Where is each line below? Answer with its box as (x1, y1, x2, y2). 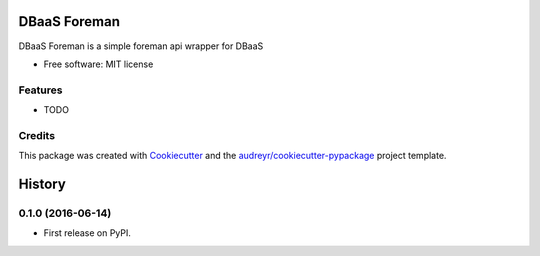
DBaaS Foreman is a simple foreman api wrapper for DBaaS (18, 40, 264, 52)
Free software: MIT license (43, 58, 154, 70)
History (18, 176, 67, 192)
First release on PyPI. (43, 227, 132, 239)
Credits (18, 128, 55, 142)
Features (18, 83, 63, 97)
